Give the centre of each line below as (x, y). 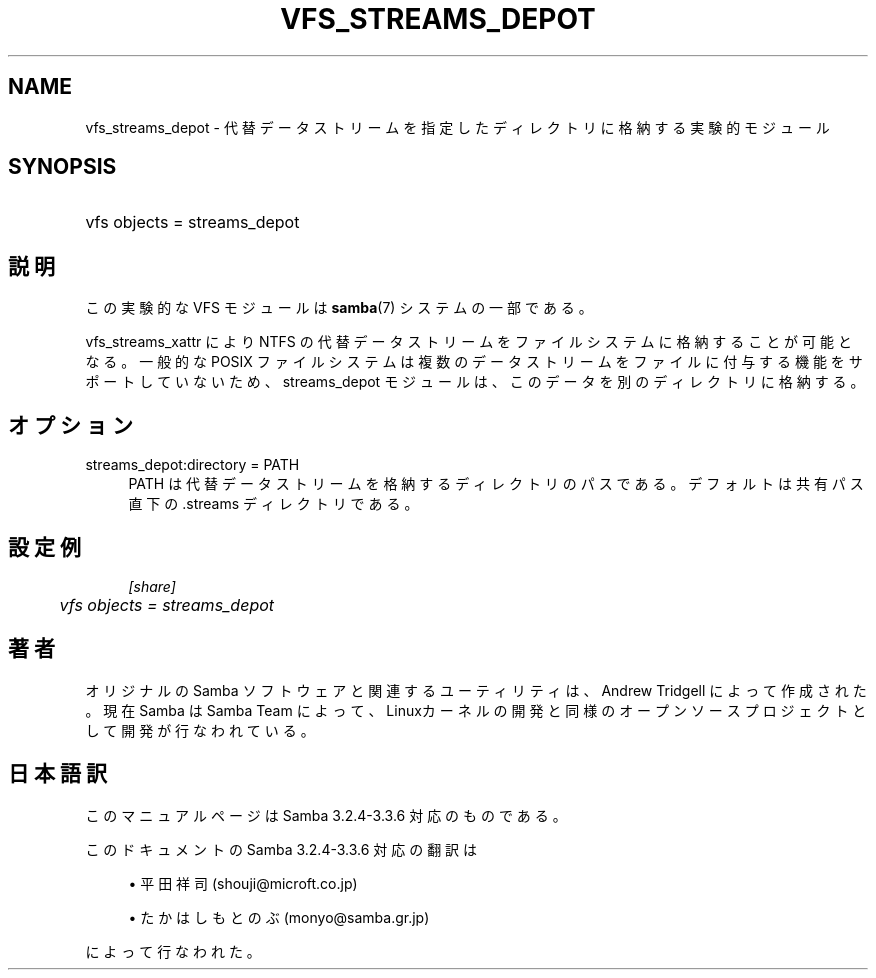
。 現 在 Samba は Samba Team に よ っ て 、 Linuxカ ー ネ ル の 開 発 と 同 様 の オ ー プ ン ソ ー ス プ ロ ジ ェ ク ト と (476, 710)
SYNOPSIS (62, 167)
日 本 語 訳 (57, 774)
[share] (152, 586)
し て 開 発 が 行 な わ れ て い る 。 (200, 730)
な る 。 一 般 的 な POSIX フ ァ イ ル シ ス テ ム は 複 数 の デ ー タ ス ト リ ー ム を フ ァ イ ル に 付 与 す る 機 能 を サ (474, 362)
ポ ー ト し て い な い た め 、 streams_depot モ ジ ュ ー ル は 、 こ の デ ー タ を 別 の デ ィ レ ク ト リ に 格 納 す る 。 (475, 382)
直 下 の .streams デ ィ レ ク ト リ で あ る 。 (273, 504)
